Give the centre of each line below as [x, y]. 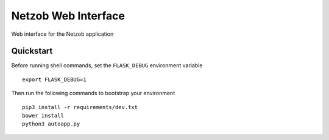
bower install [43, 116]
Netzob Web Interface [68, 16]
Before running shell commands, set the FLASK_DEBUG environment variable [107, 65]
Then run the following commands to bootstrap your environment [93, 93]
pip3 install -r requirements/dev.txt [80, 107]
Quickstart [32, 51]
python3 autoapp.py [51, 124]
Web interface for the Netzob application [62, 34]
